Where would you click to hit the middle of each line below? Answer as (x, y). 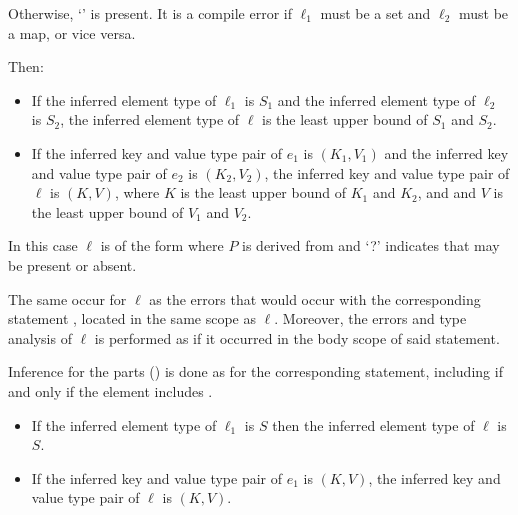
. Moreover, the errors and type (370, 318)
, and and (447, 192)
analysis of (40, 337)
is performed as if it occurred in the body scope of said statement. (297, 337)
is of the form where (162, 245)
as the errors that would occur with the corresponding (315, 298)
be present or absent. (72, 264)
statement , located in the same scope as (132, 318)
